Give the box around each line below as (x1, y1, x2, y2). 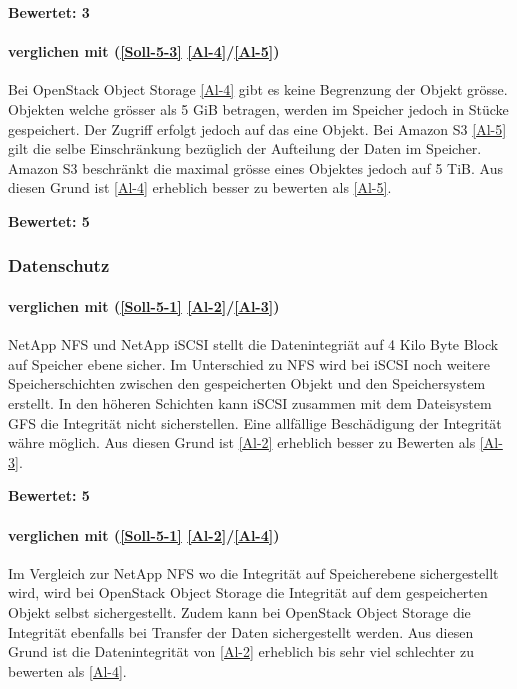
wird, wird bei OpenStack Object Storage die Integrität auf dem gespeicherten (8, 582, 488, 603)
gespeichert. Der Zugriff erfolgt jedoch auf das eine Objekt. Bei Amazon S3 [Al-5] (8, 118, 507, 139)
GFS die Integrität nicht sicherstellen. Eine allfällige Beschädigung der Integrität (8, 412, 502, 433)
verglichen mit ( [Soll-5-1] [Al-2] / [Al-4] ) (8, 524, 280, 545)
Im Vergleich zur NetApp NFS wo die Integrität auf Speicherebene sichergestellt (8, 562, 499, 583)
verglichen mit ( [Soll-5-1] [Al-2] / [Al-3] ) (8, 295, 280, 316)
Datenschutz (8, 253, 110, 278)
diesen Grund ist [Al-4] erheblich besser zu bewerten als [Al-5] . (8, 177, 392, 198)
